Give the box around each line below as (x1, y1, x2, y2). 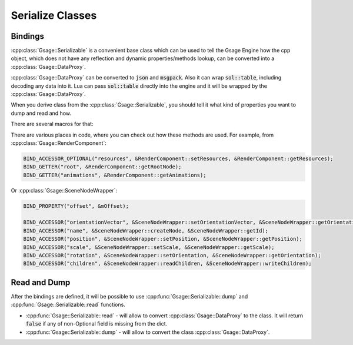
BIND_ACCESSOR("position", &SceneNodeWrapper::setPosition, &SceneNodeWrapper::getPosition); (23, 235, 303, 243)
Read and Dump (11, 277, 71, 287)
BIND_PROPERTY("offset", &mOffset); (23, 203, 129, 209)
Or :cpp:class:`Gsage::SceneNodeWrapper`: (11, 187, 118, 194)
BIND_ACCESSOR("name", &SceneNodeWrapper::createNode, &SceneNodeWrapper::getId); (23, 227, 269, 234)
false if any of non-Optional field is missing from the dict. (25, 320, 168, 327)
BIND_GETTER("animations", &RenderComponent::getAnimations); (23, 171, 207, 178)
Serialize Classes (11, 9, 97, 22)
